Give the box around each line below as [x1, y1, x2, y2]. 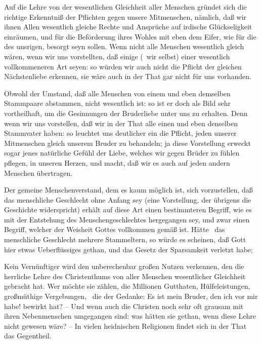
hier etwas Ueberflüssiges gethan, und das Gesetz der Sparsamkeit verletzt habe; [4, 244, 253, 254]
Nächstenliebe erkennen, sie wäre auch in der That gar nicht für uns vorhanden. [4, 71, 251, 82]
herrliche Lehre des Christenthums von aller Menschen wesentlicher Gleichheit [4, 271, 246, 281]
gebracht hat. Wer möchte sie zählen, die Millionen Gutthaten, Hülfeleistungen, [4, 281, 250, 291]
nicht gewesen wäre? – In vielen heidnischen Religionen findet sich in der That [4, 320, 247, 331]
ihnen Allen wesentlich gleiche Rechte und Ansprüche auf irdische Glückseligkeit [4, 21, 252, 32]
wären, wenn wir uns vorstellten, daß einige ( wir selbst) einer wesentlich [4, 51, 230, 61]
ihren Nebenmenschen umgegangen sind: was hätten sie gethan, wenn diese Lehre [4, 311, 256, 321]
